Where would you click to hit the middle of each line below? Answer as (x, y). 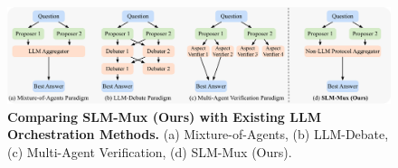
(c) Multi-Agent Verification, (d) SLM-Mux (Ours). (150, 152)
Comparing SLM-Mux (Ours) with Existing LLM (164, 116)
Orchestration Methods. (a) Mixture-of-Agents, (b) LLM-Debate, (198, 134)
